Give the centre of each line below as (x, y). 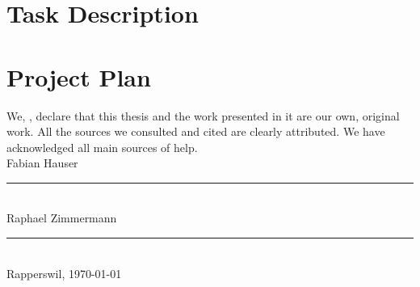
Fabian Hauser (42, 163)
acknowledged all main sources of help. (102, 147)
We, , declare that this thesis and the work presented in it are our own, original (203, 115)
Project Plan (79, 76)
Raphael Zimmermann (62, 218)
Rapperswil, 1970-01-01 (64, 273)
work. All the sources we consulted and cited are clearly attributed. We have (196, 131)
